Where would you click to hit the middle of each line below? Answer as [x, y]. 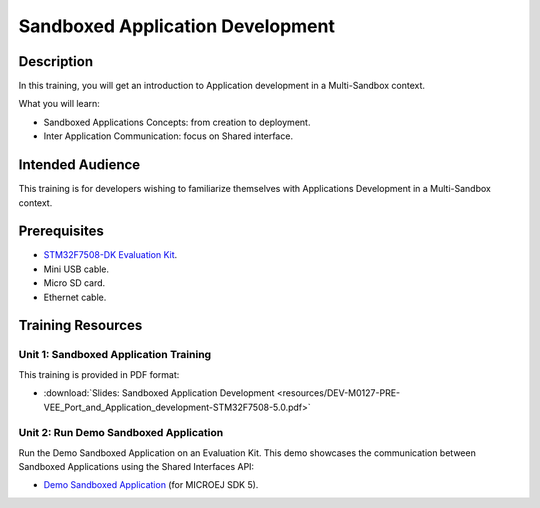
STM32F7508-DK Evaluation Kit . [110, 255]
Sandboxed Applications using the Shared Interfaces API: [136, 467]
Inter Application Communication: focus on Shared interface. [168, 136]
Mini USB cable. [76, 269]
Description [56, 61]
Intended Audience [79, 165]
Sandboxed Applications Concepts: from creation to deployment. [177, 122]
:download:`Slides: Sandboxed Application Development [159, 393]
